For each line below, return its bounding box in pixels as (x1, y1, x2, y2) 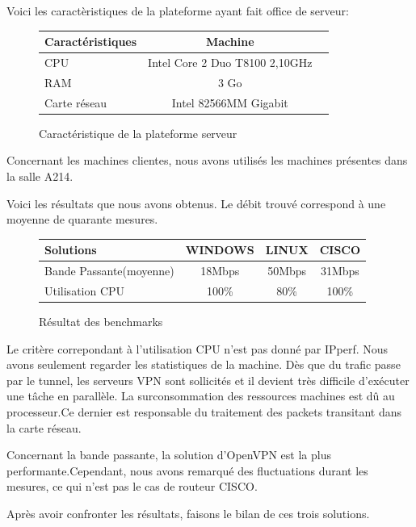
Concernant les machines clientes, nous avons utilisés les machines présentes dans (6, 152, 408, 169)
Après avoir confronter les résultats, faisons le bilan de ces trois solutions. (6, 504, 370, 521)
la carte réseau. (6, 419, 82, 436)
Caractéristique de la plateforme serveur (39, 124, 237, 141)
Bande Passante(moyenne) (44, 262, 174, 279)
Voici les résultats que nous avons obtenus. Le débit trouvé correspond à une (6, 194, 386, 211)
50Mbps (267, 262, 307, 279)
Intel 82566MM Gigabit (171, 94, 288, 111)
